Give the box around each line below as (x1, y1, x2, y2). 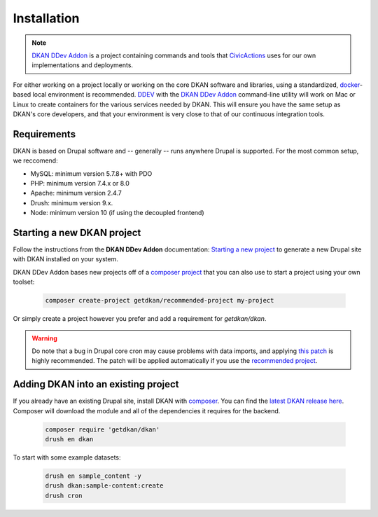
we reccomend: (13, 156, 59, 165)
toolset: (13, 277, 35, 287)
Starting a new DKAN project (13, 226, 141, 238)
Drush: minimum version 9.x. (30, 198, 113, 207)
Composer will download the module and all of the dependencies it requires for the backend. (13, 406, 281, 415)
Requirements (13, 128, 76, 140)
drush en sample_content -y (45, 472, 141, 480)
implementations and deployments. (31, 61, 133, 69)
